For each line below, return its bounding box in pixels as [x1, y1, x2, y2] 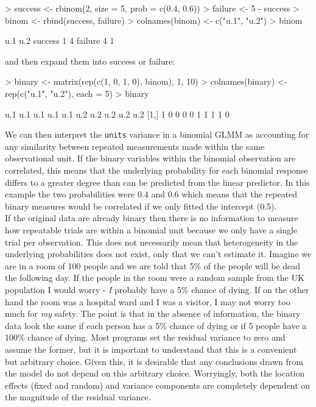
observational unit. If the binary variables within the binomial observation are [5, 152, 296, 165]
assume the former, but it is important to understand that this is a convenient [5, 342, 297, 355]
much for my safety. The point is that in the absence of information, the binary [5, 307, 301, 320]
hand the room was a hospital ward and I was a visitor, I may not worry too [5, 295, 290, 308]
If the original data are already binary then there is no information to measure [5, 211, 298, 224]
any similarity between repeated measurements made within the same [5, 140, 265, 152]
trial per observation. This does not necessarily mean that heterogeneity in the [5, 235, 298, 248]
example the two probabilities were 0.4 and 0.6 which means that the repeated [5, 188, 298, 200]
